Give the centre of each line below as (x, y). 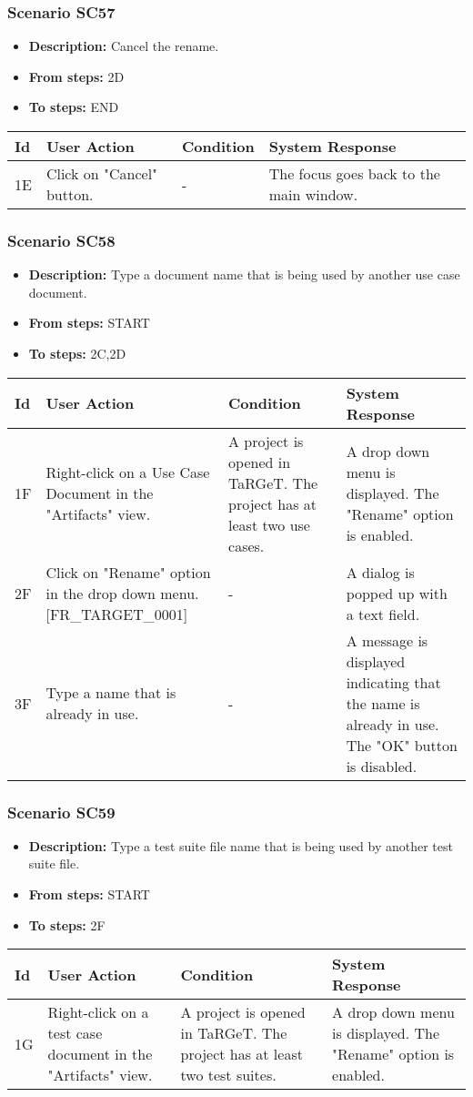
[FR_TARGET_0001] (117, 614)
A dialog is (380, 572)
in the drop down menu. (122, 593)
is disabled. (382, 766)
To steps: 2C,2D (77, 353)
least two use (269, 524)
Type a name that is (111, 693)
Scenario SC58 (61, 240)
